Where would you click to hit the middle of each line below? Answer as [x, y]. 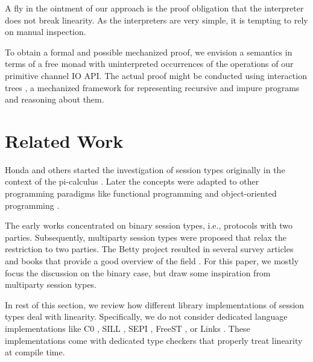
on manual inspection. [46, 32]
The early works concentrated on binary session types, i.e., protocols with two [149, 225]
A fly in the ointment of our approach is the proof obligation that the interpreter [154, 8]
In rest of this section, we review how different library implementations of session [155, 304]
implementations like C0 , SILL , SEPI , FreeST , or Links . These [128, 328]
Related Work [64, 140]
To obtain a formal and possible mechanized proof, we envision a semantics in [149, 52]
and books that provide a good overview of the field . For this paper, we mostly [152, 261]
